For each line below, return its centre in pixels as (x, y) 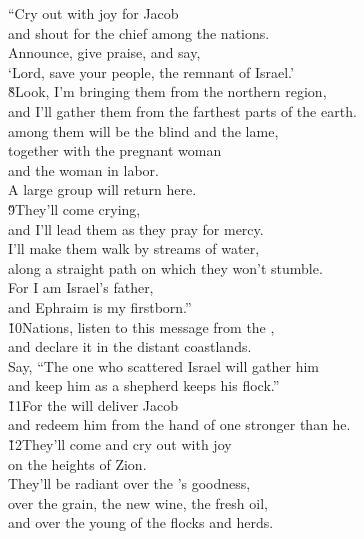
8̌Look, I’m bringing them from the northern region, (167, 91)
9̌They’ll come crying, (74, 208)
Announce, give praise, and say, (104, 52)
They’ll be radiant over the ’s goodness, (129, 483)
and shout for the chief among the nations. (139, 32)
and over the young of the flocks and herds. (141, 522)
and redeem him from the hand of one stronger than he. (179, 424)
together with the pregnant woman (115, 150)
